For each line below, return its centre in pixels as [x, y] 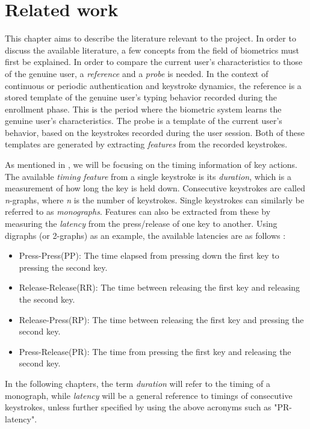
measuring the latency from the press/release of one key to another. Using [141, 224]
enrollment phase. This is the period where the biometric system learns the [143, 109]
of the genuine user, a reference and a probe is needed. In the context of [137, 73]
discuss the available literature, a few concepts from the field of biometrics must [152, 50]
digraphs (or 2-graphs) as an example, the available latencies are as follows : [145, 235]
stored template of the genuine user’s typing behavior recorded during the [141, 97]
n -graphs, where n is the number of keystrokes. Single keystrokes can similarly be [155, 199]
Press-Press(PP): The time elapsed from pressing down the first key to [149, 255]
